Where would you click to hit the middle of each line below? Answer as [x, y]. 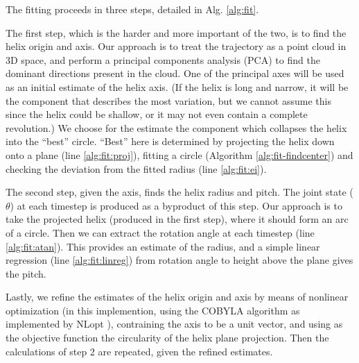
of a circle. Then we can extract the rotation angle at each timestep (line [160, 232]
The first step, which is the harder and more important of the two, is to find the [176, 32]
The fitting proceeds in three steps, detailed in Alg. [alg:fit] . [132, 9]
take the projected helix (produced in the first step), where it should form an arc [177, 219]
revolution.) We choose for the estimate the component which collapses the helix [176, 127]
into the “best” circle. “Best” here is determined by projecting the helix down [170, 141]
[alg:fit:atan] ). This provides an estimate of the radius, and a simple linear [163, 246]
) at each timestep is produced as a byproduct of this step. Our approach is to [176, 205]
